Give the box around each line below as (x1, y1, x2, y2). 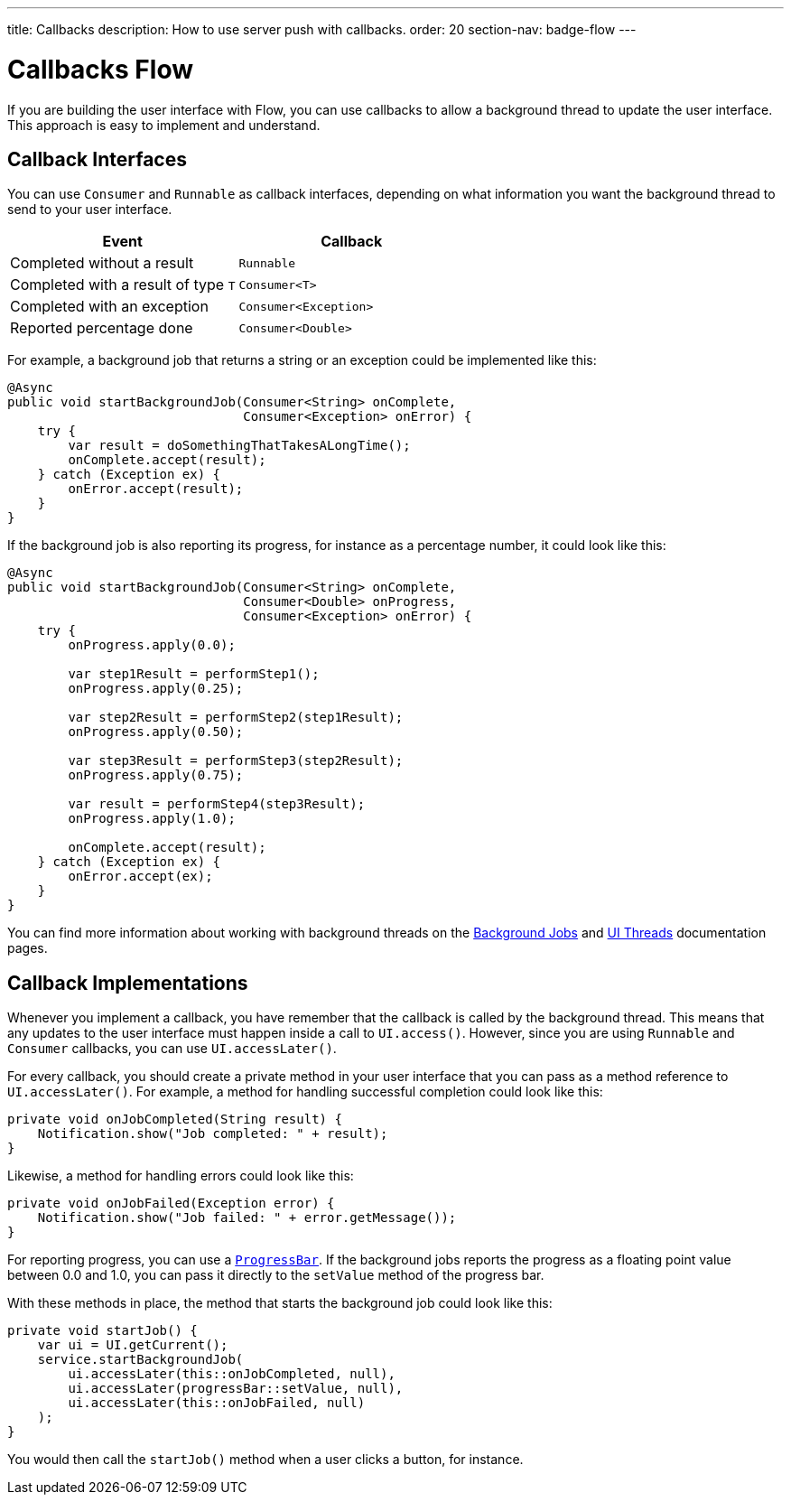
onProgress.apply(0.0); (68, 638, 236, 653)
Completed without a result (10, 254, 194, 273)
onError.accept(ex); (68, 869, 213, 884)
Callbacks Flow (7, 53, 193, 85)
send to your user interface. (7, 201, 172, 218)
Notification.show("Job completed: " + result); (37, 1126, 388, 1142)
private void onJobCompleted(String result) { (7, 1112, 342, 1127)
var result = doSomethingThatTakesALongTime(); (68, 438, 411, 453)
